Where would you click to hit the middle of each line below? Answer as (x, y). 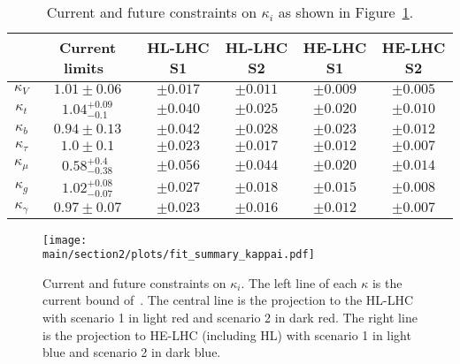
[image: (65, 240)
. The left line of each (299, 282)
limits (83, 68)
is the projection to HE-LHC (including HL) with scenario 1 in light (227, 334)
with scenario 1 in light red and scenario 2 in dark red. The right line (230, 318)
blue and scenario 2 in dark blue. (132, 352)
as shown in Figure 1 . (346, 12)
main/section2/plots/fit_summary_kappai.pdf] (179, 255)
